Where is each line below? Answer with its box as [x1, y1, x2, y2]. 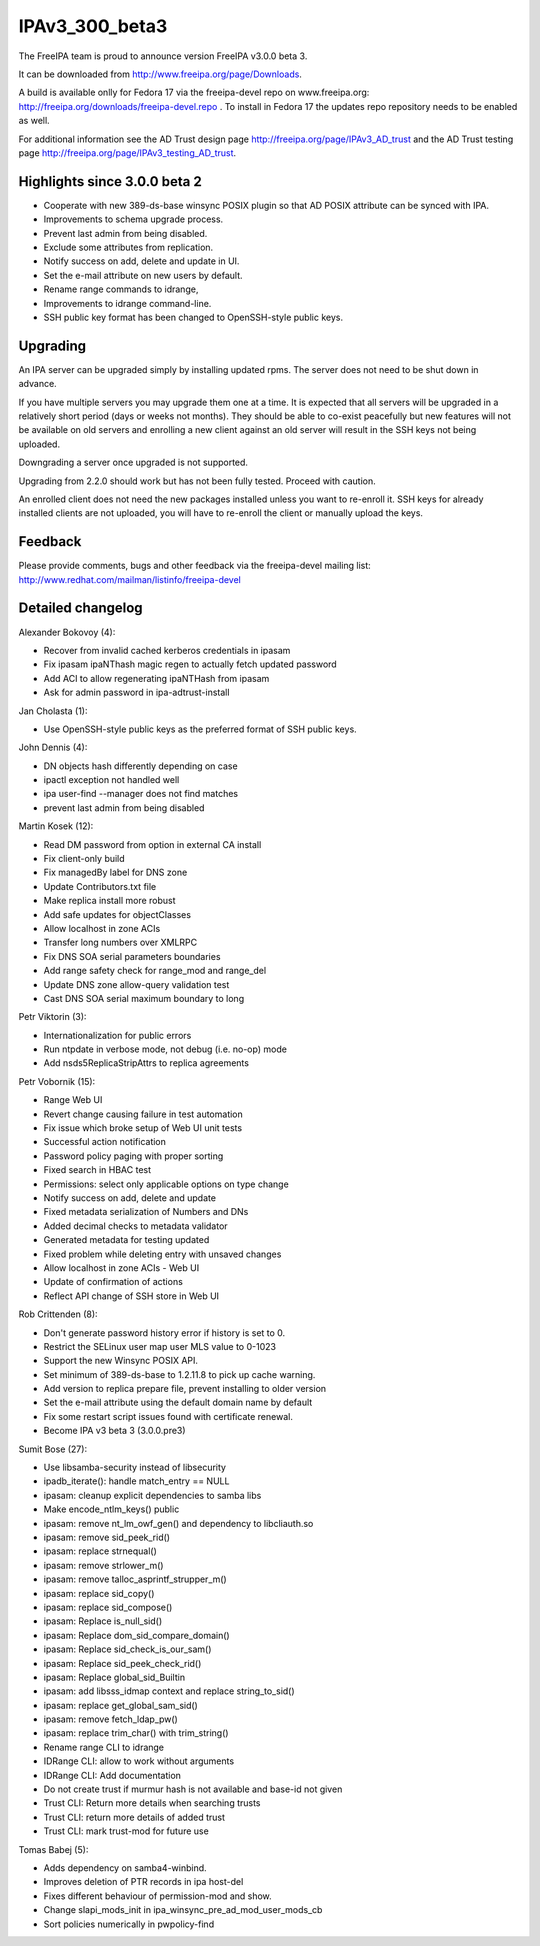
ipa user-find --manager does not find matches [43, 788, 239, 800]
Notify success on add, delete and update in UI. [43, 255, 240, 267]
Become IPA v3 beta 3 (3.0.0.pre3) [43, 1425, 186, 1437]
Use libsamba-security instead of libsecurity [43, 1461, 227, 1474]
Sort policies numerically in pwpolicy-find [43, 1918, 215, 1930]
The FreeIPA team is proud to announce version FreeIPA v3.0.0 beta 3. [18, 50, 308, 62]
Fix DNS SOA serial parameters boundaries [43, 950, 221, 962]
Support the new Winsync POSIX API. [43, 1355, 199, 1367]
